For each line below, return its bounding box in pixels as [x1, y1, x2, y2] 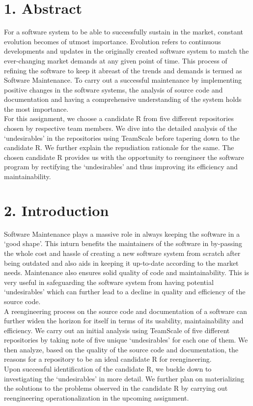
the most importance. [4, 103, 69, 114]
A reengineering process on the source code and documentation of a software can [4, 306, 247, 316]
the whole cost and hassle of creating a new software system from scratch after [4, 248, 241, 258]
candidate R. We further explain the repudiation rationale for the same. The [4, 142, 234, 153]
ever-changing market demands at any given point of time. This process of [4, 55, 227, 65]
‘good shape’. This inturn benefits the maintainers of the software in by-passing [4, 238, 242, 249]
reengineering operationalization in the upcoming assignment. [4, 392, 189, 403]
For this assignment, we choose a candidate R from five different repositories [4, 113, 234, 124]
